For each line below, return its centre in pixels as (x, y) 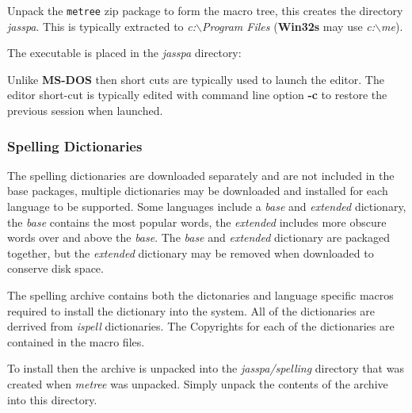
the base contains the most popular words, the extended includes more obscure (197, 222)
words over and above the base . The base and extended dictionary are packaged (198, 237)
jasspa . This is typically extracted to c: (101, 26)
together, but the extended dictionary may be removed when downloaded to (191, 252)
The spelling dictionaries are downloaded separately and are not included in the (201, 175)
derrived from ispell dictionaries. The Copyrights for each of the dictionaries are (201, 326)
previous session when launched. (85, 111)
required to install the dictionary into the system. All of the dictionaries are (191, 310)
